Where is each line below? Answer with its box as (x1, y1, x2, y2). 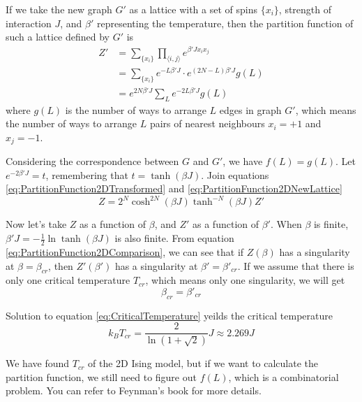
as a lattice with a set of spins (129, 2, 257, 16)
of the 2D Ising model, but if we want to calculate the (87, 356, 319, 371)
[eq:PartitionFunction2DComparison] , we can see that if (6, 244, 244, 259)
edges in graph (219, 102, 282, 117)
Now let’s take (6, 217, 67, 231)
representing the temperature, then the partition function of (96, 15, 354, 30)
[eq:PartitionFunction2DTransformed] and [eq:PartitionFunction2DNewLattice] (6, 181, 342, 196)
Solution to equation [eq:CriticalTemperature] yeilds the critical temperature (6, 308, 333, 322)
